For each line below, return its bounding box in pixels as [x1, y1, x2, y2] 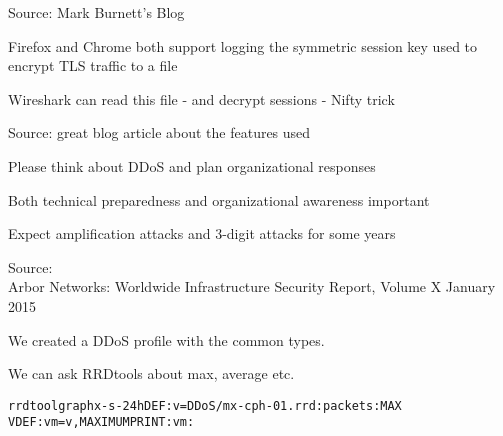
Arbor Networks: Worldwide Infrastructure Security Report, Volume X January [8, 276, 496, 297]
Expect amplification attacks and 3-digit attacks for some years [8, 223, 396, 244]
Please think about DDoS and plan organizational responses [8, 155, 376, 176]
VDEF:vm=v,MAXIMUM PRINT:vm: [8, 415, 195, 430]
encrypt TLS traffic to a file [8, 55, 178, 76]
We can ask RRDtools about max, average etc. [8, 363, 295, 384]
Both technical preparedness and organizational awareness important [8, 189, 430, 210]
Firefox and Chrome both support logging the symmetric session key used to [8, 35, 478, 56]
